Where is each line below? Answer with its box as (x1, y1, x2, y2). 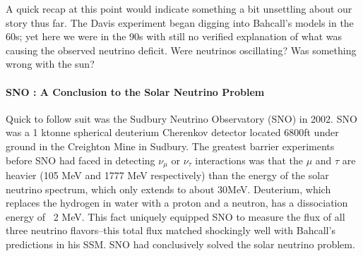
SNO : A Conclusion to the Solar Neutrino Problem (6, 84, 265, 99)
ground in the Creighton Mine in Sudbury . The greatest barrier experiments (6, 138, 335, 153)
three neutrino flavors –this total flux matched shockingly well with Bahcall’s (6, 223, 335, 238)
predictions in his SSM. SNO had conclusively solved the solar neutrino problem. (6, 236, 355, 251)
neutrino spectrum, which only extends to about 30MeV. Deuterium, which (6, 181, 331, 196)
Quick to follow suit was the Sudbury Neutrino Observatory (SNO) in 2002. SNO (6, 111, 357, 126)
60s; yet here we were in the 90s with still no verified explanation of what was (6, 29, 342, 44)
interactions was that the (195, 152, 303, 167)
